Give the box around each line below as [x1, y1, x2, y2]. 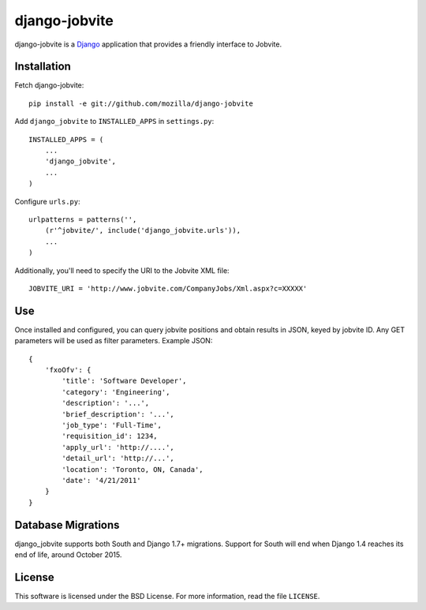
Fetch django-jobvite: [14, 80, 84, 90]
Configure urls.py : [14, 196, 80, 206]
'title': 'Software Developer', [62, 376, 187, 386]
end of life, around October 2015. [14, 549, 122, 559]
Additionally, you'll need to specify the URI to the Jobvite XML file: [14, 265, 230, 275]
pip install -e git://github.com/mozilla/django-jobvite [28, 99, 254, 108]
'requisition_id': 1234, [62, 432, 158, 441]
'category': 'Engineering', [62, 387, 170, 396]
